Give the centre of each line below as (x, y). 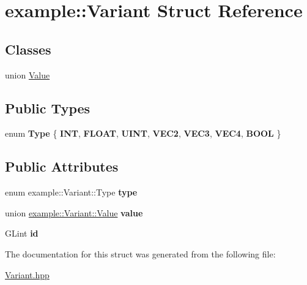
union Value (28, 74)
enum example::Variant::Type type (71, 192)
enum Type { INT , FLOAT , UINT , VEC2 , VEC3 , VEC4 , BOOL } (143, 133)
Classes (28, 49)
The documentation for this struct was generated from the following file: (140, 253)
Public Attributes (62, 166)
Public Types (48, 108)
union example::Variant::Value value (74, 212)
